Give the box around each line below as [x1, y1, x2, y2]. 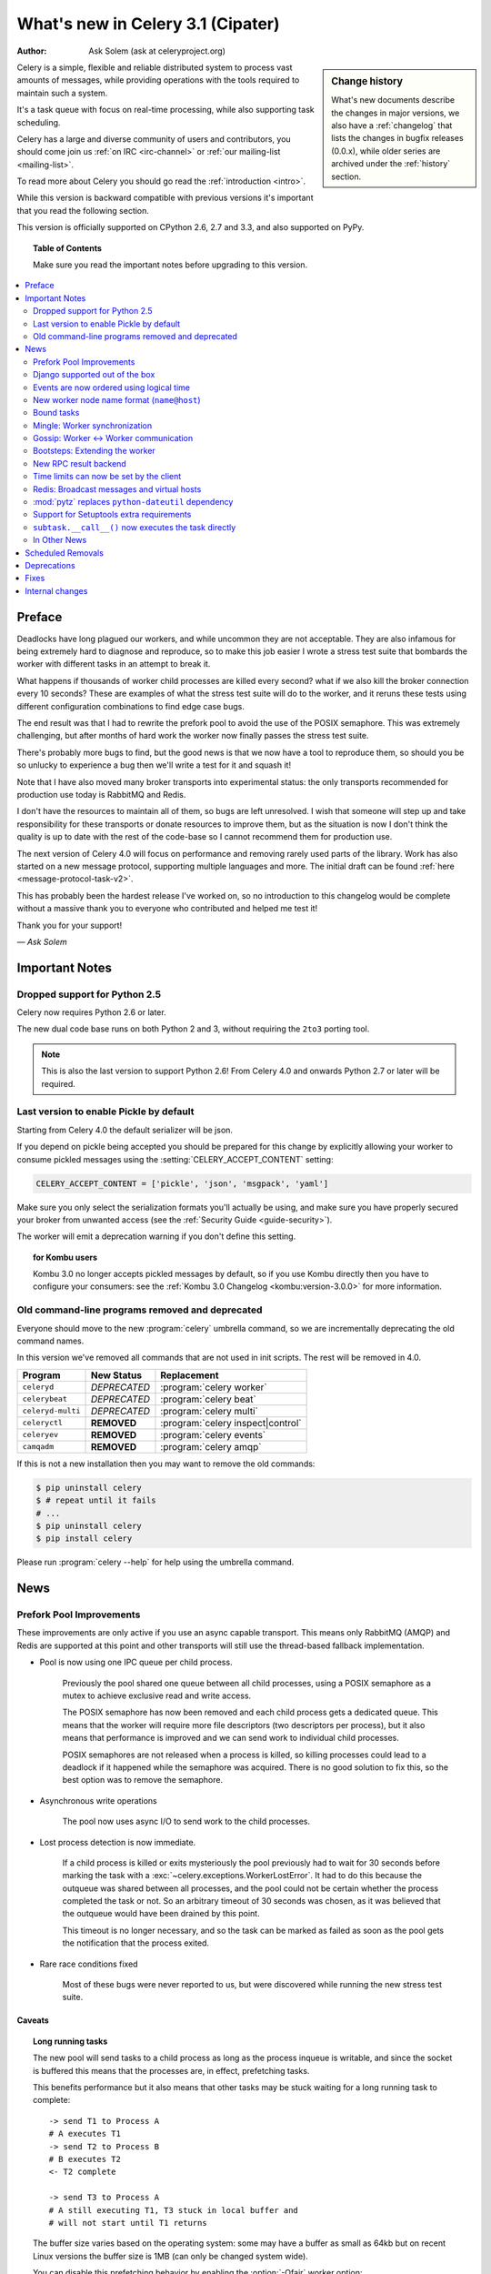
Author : [16, 45, 47, 56]
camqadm [22, 1442, 55, 1452]
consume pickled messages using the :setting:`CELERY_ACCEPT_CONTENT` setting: [16, 1153, 334, 1164]
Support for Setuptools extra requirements [33, 509, 192, 520]
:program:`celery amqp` [160, 1440, 262, 1453]
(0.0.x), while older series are [331, 146, 441, 156]
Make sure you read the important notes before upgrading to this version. [33, 259, 308, 270]
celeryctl [22, 1418, 64, 1428]
